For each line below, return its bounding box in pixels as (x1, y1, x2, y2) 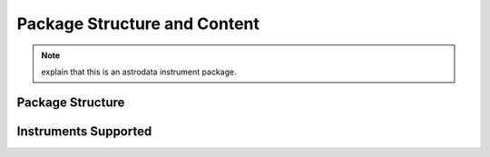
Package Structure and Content (16, 14, 260, 34)
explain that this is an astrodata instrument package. (41, 66, 237, 77)
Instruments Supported (16, 123, 152, 139)
